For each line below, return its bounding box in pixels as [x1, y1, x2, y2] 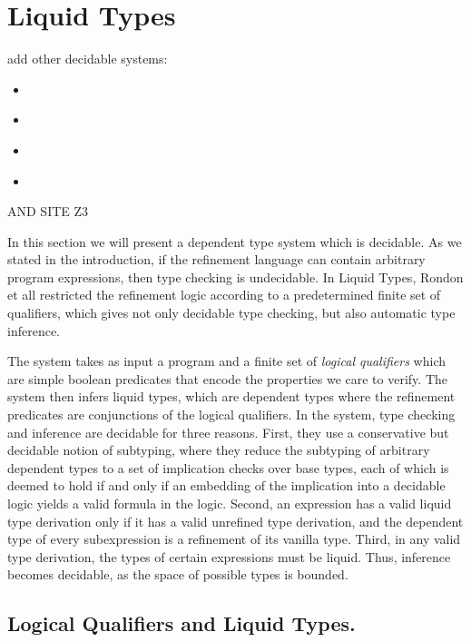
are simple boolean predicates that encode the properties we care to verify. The [7, 369, 447, 388]
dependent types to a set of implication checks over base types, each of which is [7, 458, 449, 477]
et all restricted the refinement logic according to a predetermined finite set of [7, 285, 441, 304]
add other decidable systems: [7, 49, 168, 68]
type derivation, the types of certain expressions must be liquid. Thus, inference [7, 547, 451, 566]
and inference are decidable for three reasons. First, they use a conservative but [7, 422, 449, 441]
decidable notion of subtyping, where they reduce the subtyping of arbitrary [7, 440, 430, 459]
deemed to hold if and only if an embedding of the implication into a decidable [7, 476, 446, 495]
